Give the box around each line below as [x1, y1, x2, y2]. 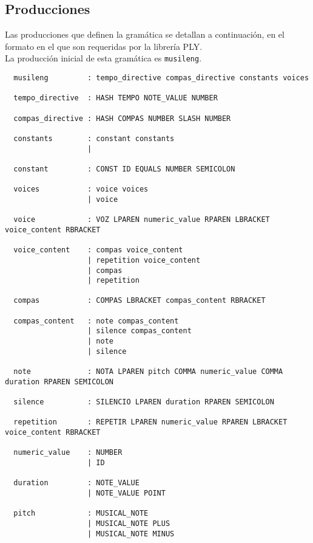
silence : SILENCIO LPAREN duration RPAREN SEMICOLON [13, 398, 274, 407]
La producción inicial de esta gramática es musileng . [5, 52, 202, 64]
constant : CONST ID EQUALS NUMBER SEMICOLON [13, 164, 235, 173]
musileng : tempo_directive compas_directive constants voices [13, 74, 309, 83]
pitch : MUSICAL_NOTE [13, 509, 149, 518]
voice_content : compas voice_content [13, 246, 183, 255]
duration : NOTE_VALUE [13, 479, 140, 488]
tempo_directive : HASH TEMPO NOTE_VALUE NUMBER [13, 94, 218, 103]
